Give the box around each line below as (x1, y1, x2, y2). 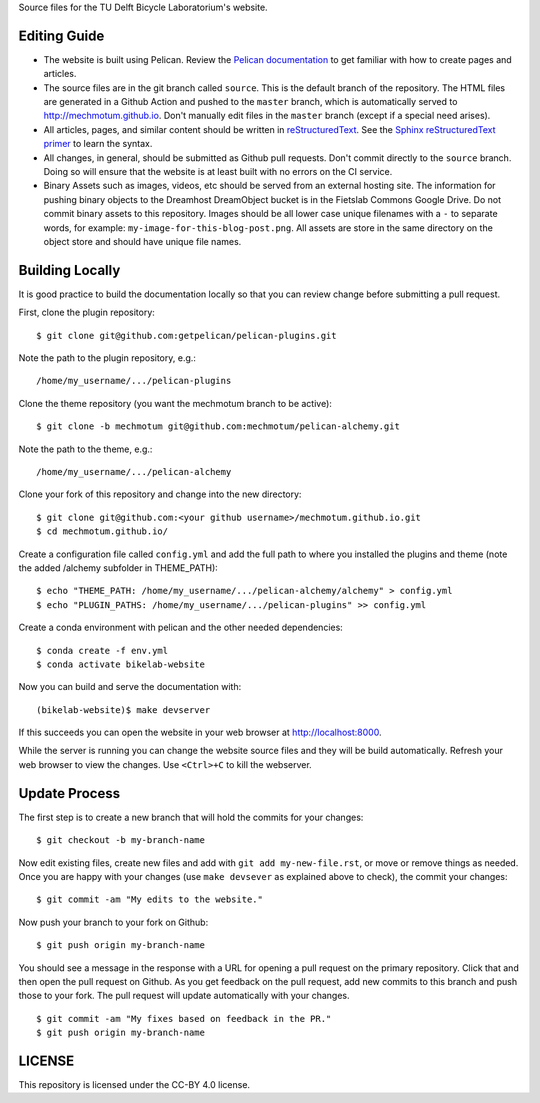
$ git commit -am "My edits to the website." (36, 894, 264, 905)
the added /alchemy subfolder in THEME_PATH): (18, 561, 219, 574)
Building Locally (18, 261, 121, 279)
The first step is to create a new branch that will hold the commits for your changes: (18, 811, 364, 823)
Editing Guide (18, 27, 105, 44)
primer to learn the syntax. (43, 138, 153, 150)
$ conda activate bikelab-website (36, 658, 205, 670)
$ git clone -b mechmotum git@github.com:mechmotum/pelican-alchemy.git (36, 421, 400, 432)
